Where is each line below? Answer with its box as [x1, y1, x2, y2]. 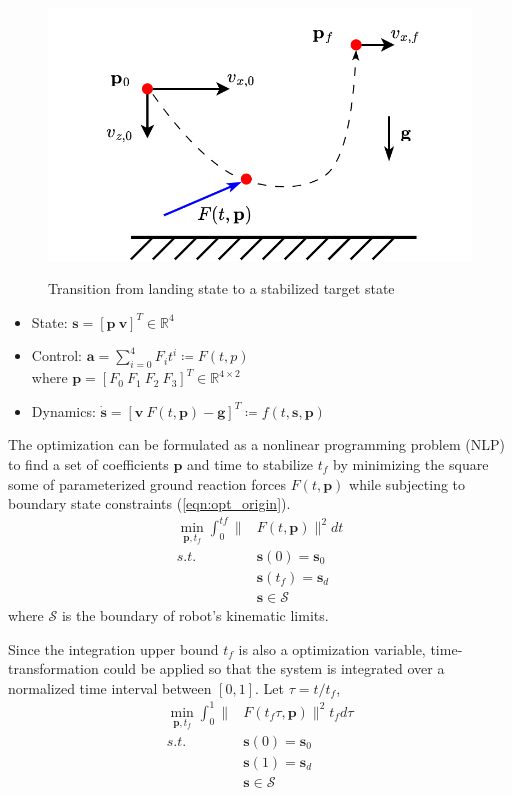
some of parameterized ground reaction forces [8, 473, 286, 494]
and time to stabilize [187, 454, 314, 474]
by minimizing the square [333, 454, 489, 474]
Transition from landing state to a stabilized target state [48, 278, 395, 299]
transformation [8, 658, 99, 679]
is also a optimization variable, [238, 638, 426, 659]
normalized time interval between [8, 677, 212, 698]
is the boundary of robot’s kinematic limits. [61, 605, 329, 626]
